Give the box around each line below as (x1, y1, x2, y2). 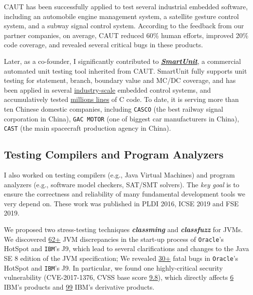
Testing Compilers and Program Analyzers (4, 147, 224, 162)
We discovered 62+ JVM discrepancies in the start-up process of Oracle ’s (4, 234, 224, 244)
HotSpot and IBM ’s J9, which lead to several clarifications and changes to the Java (4, 243, 249, 254)
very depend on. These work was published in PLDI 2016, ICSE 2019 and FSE (4, 198, 239, 208)
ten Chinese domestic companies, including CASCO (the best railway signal (4, 103, 223, 114)
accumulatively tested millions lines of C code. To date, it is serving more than (4, 94, 239, 104)
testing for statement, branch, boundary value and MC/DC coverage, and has (4, 75, 236, 85)
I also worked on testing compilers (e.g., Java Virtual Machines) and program (4, 170, 235, 180)
